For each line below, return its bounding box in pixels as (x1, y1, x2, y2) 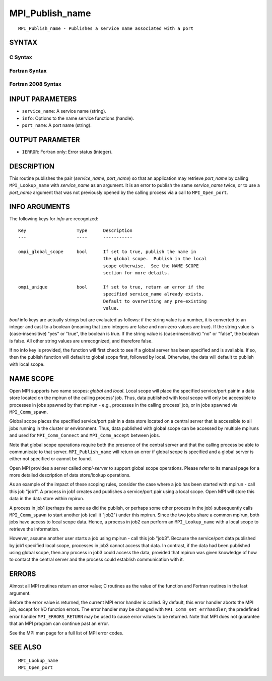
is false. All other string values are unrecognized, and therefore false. (9, 337, 153, 344)
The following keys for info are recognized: (9, 216, 98, 222)
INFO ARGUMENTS (9, 203, 70, 211)
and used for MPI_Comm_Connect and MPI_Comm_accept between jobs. (9, 432, 161, 439)
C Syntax (9, 54, 32, 61)
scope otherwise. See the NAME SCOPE (103, 263, 199, 269)
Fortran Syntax (9, 67, 47, 74)
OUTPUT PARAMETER (9, 135, 80, 144)
